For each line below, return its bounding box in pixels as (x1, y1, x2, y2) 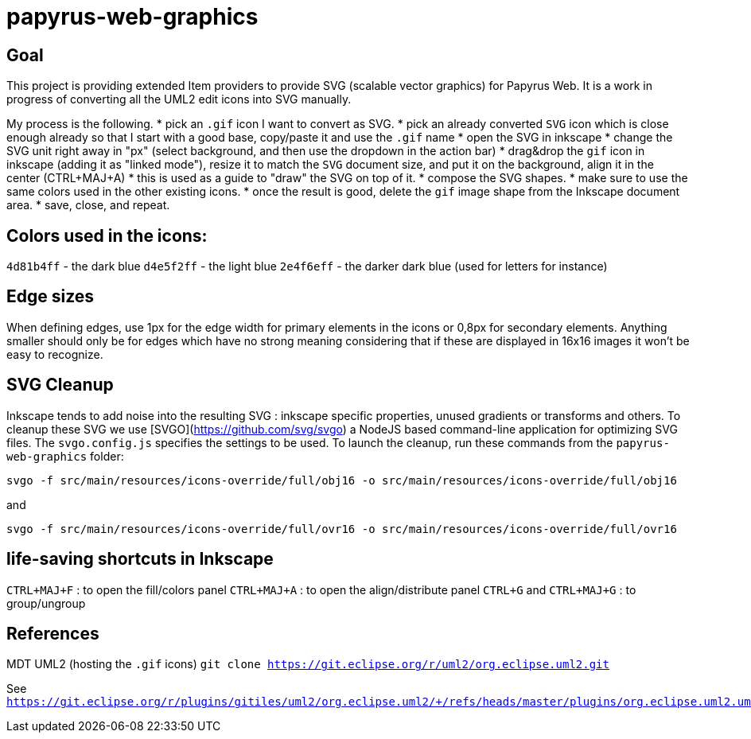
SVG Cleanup (6, 375, 114, 395)
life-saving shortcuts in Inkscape (6, 549, 274, 570)
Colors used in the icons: (6, 225, 208, 246)
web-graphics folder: (6, 449, 124, 463)
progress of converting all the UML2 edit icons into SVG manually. (6, 92, 352, 107)
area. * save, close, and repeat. (6, 198, 170, 212)
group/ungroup (6, 596, 86, 610)
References (6, 623, 99, 644)
